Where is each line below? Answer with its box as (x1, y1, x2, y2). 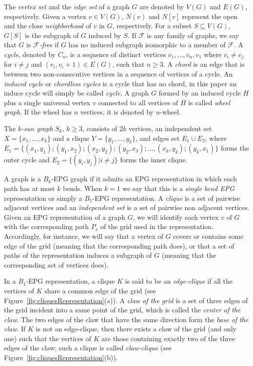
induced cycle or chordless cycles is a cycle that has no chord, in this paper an (4, 78, 237, 88)
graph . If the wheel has (4, 107, 72, 117)
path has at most (4, 183, 55, 193)
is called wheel (188, 97, 231, 107)
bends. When (63, 183, 102, 193)
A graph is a (4, 173, 41, 184)
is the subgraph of (24, 30, 79, 40)
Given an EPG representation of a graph (4, 212, 125, 222)
